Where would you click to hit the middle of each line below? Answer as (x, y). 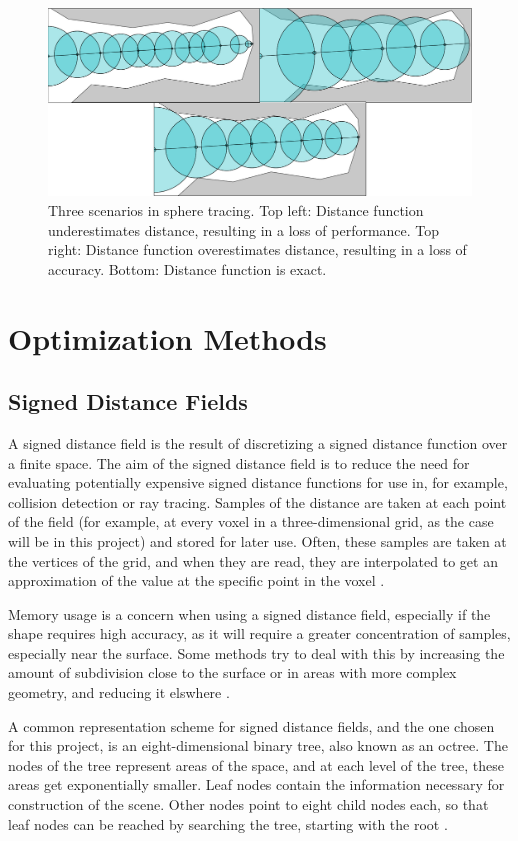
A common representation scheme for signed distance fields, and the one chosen (251, 725)
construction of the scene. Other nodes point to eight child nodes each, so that (248, 804)
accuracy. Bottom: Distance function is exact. (187, 268)
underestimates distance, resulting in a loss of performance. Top (244, 229)
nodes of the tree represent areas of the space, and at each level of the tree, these (256, 764)
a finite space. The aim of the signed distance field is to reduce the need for (239, 462)
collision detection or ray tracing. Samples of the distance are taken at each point (257, 501)
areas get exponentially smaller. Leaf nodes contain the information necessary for (256, 784)
